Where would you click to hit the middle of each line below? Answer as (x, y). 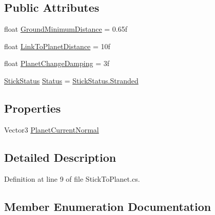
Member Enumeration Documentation (108, 206)
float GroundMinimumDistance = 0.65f (66, 29)
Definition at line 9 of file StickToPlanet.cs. (72, 178)
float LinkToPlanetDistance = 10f (57, 46)
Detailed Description (60, 157)
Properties (33, 108)
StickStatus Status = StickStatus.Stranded (71, 80)
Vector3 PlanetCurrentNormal (52, 129)
